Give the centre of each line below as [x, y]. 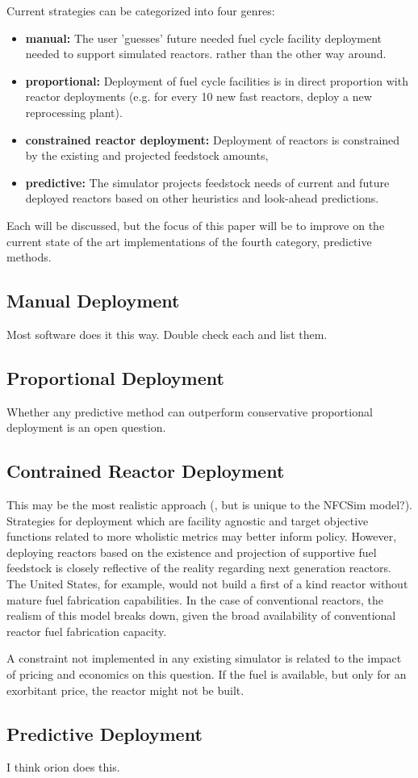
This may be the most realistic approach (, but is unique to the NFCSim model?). [210, 505]
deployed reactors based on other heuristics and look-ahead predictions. [202, 198]
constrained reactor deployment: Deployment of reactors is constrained [213, 139]
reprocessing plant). [74, 112]
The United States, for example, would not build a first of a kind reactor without [207, 584]
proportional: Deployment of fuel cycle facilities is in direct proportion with [217, 80]
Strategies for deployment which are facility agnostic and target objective [188, 520]
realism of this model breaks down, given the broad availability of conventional [201, 615]
